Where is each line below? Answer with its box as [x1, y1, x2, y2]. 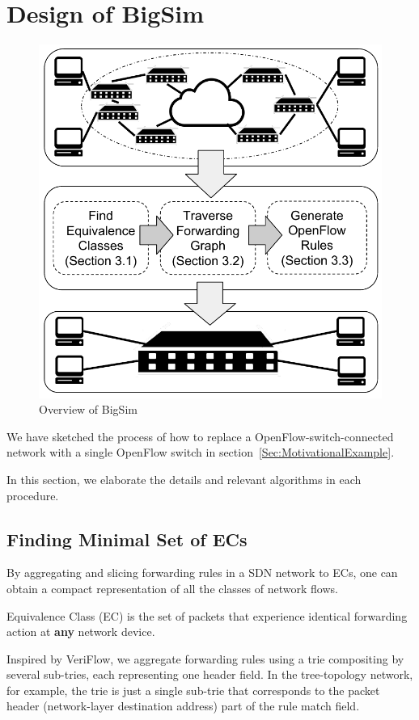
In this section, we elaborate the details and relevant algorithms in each [6, 470, 362, 487]
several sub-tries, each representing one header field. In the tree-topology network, [6, 666, 413, 683]
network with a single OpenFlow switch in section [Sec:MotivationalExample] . [6, 444, 395, 461]
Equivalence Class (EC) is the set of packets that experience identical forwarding [6, 607, 408, 624]
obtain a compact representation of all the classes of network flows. [6, 579, 338, 596]
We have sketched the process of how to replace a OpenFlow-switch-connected [6, 427, 394, 444]
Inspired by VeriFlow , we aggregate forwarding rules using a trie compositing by [6, 650, 404, 667]
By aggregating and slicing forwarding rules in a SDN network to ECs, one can [6, 564, 398, 581]
